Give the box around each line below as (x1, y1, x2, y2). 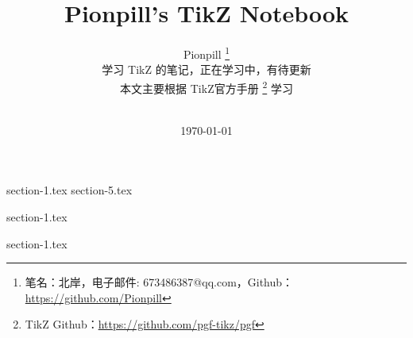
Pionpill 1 (183, 44, 230, 62)
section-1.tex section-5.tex (6, 182, 133, 198)
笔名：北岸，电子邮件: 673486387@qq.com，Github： (25, 274, 294, 290)
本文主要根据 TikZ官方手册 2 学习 (120, 77, 293, 96)
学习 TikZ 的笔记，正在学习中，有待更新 (102, 61, 311, 78)
